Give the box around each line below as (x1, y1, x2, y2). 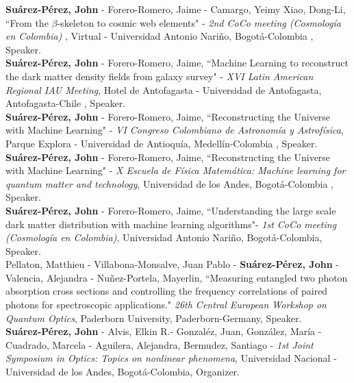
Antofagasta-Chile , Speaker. (5, 96, 126, 110)
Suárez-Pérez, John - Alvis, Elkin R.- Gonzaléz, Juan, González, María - (5, 324, 322, 338)
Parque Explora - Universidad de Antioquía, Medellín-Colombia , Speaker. (5, 136, 318, 150)
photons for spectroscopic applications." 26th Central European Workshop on (5, 297, 327, 312)
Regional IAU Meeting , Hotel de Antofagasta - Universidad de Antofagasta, (5, 82, 322, 97)
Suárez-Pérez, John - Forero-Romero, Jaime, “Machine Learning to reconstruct (5, 55, 349, 70)
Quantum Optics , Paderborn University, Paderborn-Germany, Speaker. (5, 310, 302, 325)
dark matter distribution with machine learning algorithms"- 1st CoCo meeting (5, 217, 337, 231)
